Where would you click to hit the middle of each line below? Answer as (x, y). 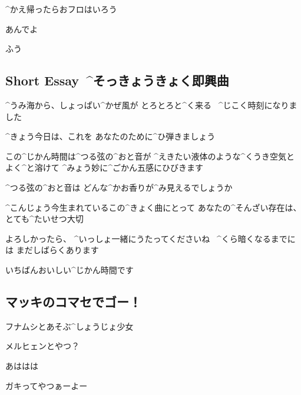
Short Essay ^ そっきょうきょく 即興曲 (117, 80)
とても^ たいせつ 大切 (44, 219)
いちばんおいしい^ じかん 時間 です (70, 269)
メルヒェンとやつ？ (42, 346)
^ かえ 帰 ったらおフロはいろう (61, 9)
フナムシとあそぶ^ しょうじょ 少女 (70, 326)
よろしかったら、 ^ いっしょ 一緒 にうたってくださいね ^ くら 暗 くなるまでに (150, 238)
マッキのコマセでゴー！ (73, 301)
